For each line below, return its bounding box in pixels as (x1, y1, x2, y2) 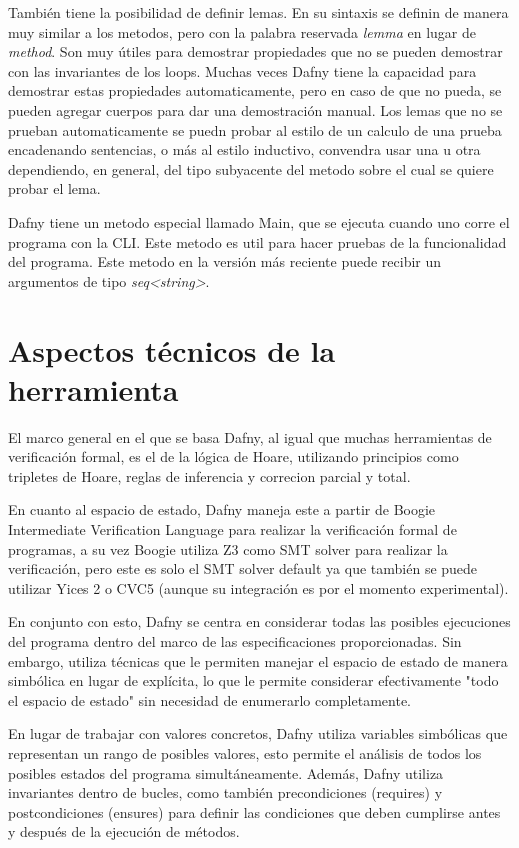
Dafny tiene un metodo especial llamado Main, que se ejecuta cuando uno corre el (8, 211, 510, 232)
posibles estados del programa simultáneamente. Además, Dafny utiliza (8, 762, 444, 783)
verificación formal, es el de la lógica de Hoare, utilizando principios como (8, 446, 459, 467)
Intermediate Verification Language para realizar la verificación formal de (8, 519, 457, 539)
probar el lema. (8, 178, 101, 199)
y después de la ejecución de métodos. (8, 821, 240, 842)
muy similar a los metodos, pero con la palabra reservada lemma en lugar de (8, 21, 477, 42)
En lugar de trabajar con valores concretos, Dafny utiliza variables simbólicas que (8, 723, 508, 744)
